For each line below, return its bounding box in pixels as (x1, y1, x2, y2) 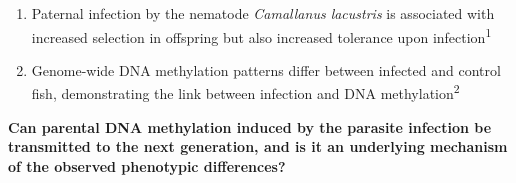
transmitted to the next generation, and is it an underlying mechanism (8, 136, 508, 157)
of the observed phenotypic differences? (8, 155, 286, 176)
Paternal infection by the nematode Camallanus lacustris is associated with (31, 3, 495, 23)
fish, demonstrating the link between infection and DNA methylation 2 (31, 80, 460, 104)
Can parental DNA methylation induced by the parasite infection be (8, 116, 492, 137)
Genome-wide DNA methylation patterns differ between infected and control (31, 59, 501, 80)
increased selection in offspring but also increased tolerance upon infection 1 (31, 23, 492, 47)
